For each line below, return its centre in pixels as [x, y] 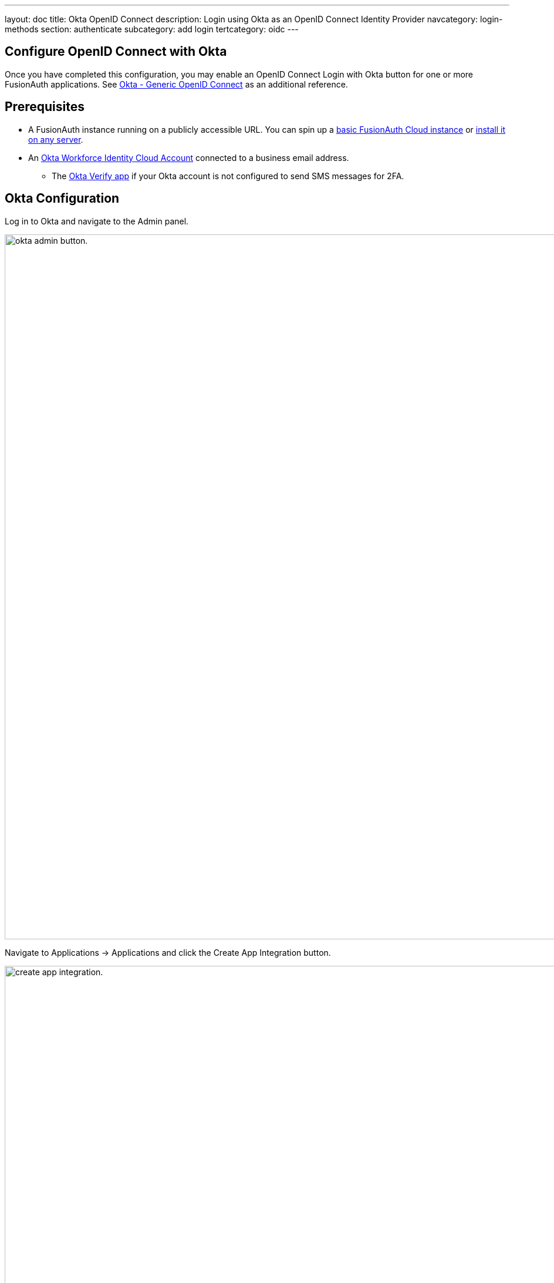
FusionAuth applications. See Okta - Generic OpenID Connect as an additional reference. [176, 84]
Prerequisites [45, 107]
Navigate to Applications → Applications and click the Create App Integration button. [168, 952]
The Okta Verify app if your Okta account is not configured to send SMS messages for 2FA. [228, 176]
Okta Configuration [62, 199]
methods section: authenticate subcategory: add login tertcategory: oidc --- [152, 29]
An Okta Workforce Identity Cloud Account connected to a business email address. [189, 157]
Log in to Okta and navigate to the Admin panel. [97, 221]
